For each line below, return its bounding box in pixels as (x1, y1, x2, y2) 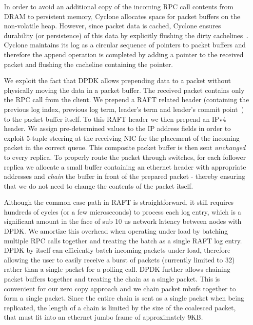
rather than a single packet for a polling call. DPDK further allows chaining (4, 264, 231, 274)
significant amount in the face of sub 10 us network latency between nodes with (4, 216, 242, 226)
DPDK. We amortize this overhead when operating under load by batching (4, 226, 228, 236)
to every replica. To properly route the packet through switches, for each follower (4, 152, 246, 162)
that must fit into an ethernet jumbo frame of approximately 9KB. (4, 312, 203, 322)
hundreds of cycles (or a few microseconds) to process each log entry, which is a (4, 206, 241, 217)
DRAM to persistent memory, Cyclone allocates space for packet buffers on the (4, 11, 240, 21)
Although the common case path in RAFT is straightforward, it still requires (4, 197, 234, 207)
